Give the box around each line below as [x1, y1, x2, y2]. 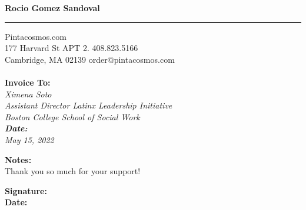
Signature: [5, 184, 47, 197]
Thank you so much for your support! [5, 165, 141, 177]
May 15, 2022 [5, 133, 54, 145]
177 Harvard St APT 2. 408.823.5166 [5, 42, 138, 54]
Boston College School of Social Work [5, 110, 140, 123]
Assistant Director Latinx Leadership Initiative [5, 99, 172, 111]
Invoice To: [5, 76, 51, 88]
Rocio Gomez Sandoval [5, 2, 100, 13]
